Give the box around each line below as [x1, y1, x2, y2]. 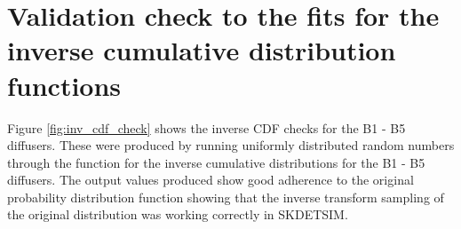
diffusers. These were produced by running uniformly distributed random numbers [7, 136, 455, 154]
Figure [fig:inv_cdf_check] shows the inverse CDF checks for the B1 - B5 [7, 118, 406, 137]
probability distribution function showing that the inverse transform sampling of [7, 187, 444, 206]
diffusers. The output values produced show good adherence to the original [7, 170, 414, 189]
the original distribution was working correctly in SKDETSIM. [7, 205, 348, 224]
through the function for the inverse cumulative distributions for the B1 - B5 [7, 153, 425, 171]
